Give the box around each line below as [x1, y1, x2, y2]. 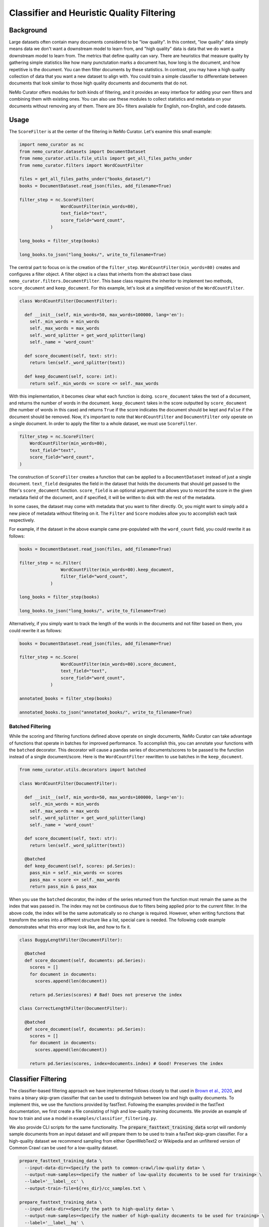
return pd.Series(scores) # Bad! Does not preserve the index [29, 992, 182, 997]
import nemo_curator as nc [19, 142, 84, 147]
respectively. [9, 517, 35, 523]
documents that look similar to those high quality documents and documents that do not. [9, 80, 188, 86]
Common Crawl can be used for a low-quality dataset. [9, 1145, 118, 1151]
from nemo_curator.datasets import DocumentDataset [19, 149, 146, 154]
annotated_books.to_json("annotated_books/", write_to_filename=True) [19, 709, 193, 715]
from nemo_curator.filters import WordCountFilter [19, 162, 144, 168]
